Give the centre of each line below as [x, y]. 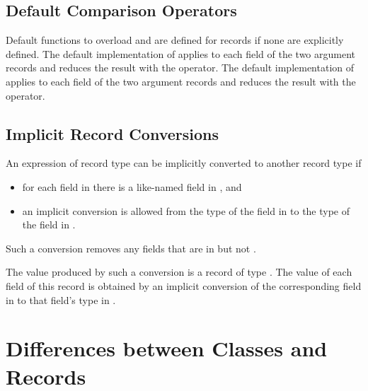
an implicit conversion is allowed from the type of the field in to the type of [186, 210]
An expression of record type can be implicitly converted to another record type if [184, 163]
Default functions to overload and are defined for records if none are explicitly [175, 40]
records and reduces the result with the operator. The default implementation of [180, 68]
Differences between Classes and [167, 348]
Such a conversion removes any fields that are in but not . [131, 248]
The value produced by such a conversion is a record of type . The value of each [179, 272]
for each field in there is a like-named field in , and [132, 186]
